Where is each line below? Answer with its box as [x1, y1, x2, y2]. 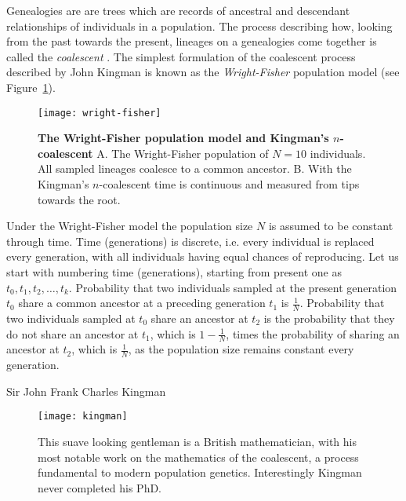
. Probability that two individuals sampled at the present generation [68, 279, 397, 295]
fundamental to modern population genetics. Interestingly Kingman [38, 464, 362, 481]
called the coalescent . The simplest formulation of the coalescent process [6, 48, 356, 64]
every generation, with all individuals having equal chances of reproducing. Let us [6, 248, 399, 265]
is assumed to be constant [268, 218, 393, 234]
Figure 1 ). [6, 79, 56, 95]
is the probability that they [263, 309, 395, 326]
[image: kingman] [38, 411, 128, 422]
